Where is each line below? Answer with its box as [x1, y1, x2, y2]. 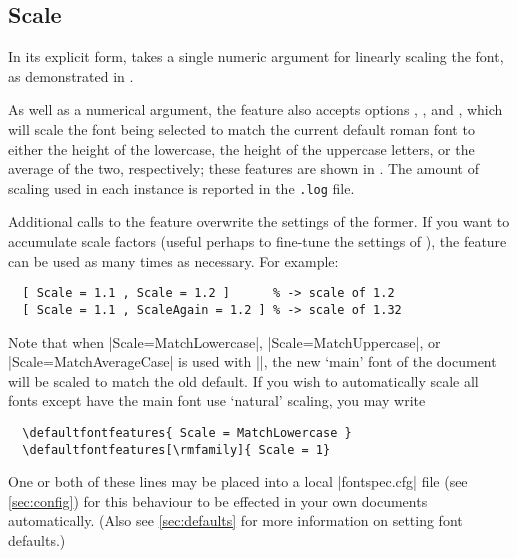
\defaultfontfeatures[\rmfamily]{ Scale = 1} [22, 442, 331, 457]
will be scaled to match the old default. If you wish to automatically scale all [8, 370, 479, 391]
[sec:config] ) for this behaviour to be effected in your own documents [8, 490, 428, 511]
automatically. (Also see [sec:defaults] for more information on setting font [8, 510, 463, 531]
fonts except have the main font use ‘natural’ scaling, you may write [8, 390, 426, 411]
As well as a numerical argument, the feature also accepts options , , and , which [8, 99, 503, 120]
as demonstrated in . [8, 65, 134, 86]
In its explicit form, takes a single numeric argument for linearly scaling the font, [8, 46, 504, 67]
